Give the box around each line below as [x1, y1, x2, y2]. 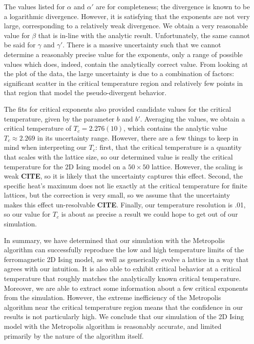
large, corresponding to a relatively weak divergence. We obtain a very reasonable [4, 20, 248, 31]
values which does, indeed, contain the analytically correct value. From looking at [4, 59, 248, 69]
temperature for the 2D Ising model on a [4, 161, 126, 171]
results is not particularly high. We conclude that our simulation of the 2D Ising [4, 311, 244, 322]
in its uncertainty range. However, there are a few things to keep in [37, 132, 238, 142]
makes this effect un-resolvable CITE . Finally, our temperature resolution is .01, [4, 199, 246, 209]
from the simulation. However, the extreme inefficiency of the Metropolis [4, 292, 221, 303]
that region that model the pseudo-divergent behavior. [4, 87, 167, 98]
